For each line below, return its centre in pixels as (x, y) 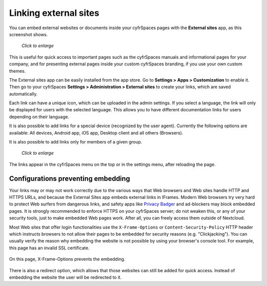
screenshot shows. (28, 34)
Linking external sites (54, 13)
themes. (17, 71)
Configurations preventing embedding (70, 178)
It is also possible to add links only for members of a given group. (76, 142)
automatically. (23, 94)
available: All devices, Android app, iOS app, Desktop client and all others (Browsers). (96, 133)
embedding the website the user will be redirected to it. (66, 277)
